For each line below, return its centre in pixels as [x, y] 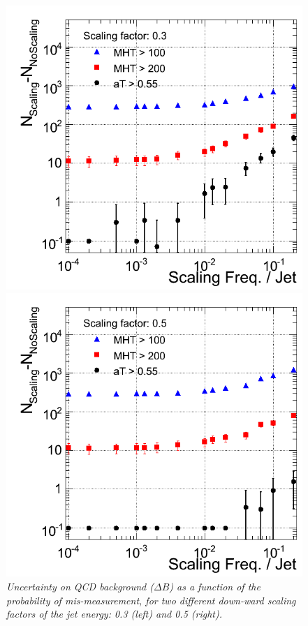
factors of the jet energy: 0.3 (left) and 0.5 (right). [115, 614]
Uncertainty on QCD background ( [80, 587]
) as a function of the [215, 587]
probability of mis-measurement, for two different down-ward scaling [151, 600]
